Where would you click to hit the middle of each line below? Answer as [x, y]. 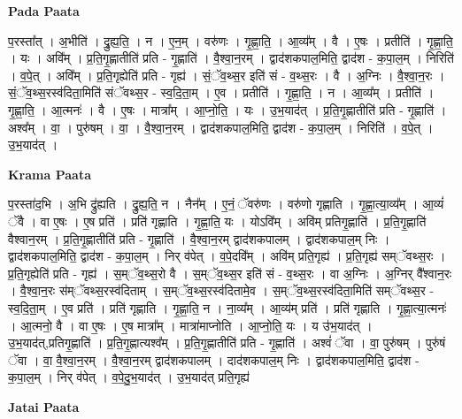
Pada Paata [44, 11]
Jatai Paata [44, 406]
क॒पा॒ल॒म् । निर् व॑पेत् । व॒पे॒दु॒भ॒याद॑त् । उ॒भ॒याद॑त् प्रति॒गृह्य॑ [129, 377]
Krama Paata [50, 174]
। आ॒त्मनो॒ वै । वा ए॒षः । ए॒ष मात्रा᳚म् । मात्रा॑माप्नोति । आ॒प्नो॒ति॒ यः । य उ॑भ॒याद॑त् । [190, 325]
